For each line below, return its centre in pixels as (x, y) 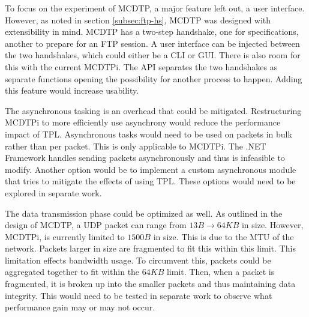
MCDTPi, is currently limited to (65, 236)
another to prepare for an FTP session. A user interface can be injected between (152, 43)
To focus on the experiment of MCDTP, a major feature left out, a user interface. (155, 8)
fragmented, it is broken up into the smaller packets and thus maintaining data (150, 284)
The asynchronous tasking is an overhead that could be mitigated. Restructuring (153, 110)
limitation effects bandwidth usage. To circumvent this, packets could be (138, 260)
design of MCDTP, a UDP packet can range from (96, 225)
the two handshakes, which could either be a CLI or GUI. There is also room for (153, 55)
